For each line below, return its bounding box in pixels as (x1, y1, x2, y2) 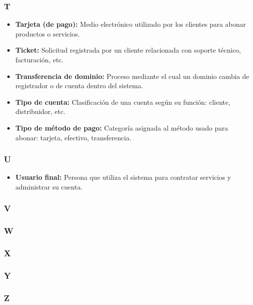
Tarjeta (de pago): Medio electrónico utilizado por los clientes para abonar (15, 19, 246, 29)
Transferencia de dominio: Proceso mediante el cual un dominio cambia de (15, 71, 249, 81)
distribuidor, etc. (15, 106, 65, 116)
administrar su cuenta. (15, 181, 83, 191)
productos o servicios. (15, 28, 80, 38)
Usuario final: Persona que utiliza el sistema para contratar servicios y (15, 172, 231, 182)
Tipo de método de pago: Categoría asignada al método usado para (15, 122, 228, 133)
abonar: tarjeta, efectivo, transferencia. (15, 132, 132, 142)
